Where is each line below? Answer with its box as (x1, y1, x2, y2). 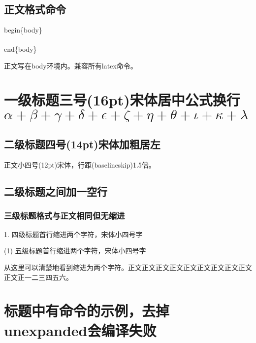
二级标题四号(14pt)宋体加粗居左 (4, 137, 160, 152)
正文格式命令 (4, 1, 66, 17)
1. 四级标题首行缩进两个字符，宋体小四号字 (4, 229, 143, 239)
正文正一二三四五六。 (4, 272, 73, 282)
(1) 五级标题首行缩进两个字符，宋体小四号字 (4, 245, 146, 256)
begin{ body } (4, 25, 42, 35)
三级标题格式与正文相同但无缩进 (4, 209, 125, 222)
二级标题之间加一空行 (4, 184, 107, 199)
